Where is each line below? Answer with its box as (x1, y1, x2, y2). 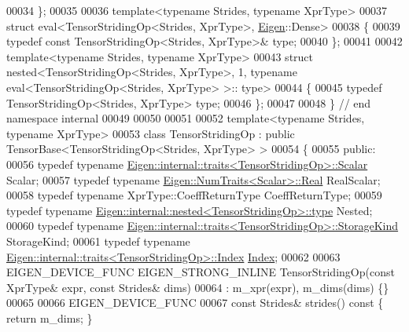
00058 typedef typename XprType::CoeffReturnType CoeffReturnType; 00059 (6, 187, 382, 203)
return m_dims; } (6, 309, 93, 326)
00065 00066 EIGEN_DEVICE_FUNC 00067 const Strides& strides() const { (6, 294, 384, 311)
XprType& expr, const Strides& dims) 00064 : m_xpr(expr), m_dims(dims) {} (6, 279, 389, 295)
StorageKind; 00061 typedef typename (6, 232, 190, 249)
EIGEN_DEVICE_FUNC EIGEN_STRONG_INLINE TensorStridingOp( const (6, 264, 395, 280)
